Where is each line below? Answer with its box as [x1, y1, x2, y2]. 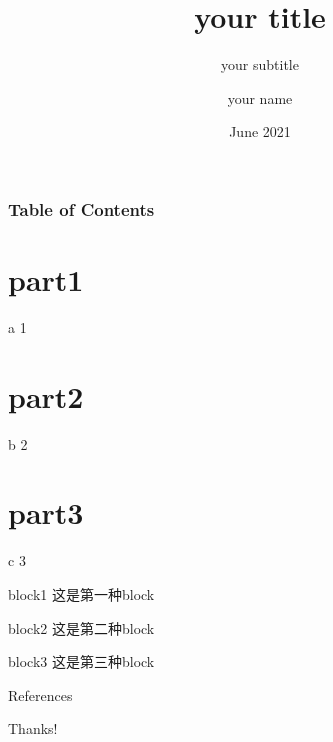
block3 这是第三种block [8, 651, 155, 672]
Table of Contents [8, 196, 155, 221]
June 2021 [229, 121, 291, 142]
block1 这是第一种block [8, 583, 155, 604]
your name [227, 87, 293, 108]
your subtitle [221, 54, 299, 75]
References [8, 684, 73, 705]
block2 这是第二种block [8, 617, 155, 638]
